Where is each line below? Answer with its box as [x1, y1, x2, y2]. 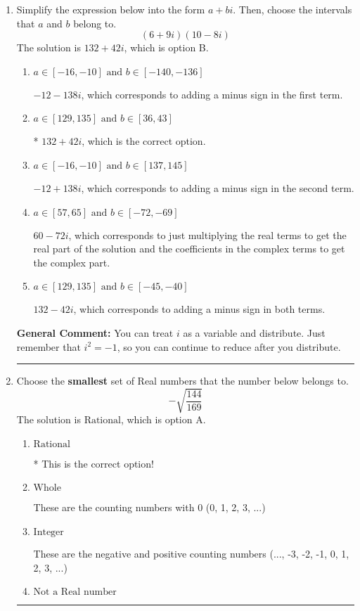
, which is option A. [120, 412, 206, 427]
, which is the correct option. [82, 134, 206, 148]
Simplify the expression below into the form [16, 2, 205, 16]
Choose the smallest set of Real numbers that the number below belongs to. [16, 373, 349, 388]
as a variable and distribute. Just [183, 325, 326, 340]
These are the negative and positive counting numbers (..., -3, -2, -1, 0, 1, [33, 546, 349, 561]
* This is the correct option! [33, 456, 154, 470]
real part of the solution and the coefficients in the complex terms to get [33, 241, 345, 256]
